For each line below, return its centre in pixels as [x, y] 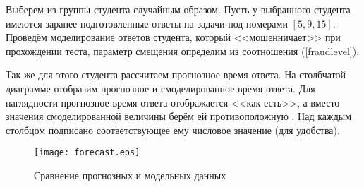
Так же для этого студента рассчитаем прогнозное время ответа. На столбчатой [176, 74]
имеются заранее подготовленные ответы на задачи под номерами [147, 23]
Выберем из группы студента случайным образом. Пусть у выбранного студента [178, 9]
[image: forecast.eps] [87, 153]
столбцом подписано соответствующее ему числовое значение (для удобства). [173, 129]
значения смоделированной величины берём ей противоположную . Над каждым [179, 116]
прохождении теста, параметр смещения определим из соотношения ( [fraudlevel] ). [183, 50]
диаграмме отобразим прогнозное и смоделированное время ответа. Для [160, 88]
